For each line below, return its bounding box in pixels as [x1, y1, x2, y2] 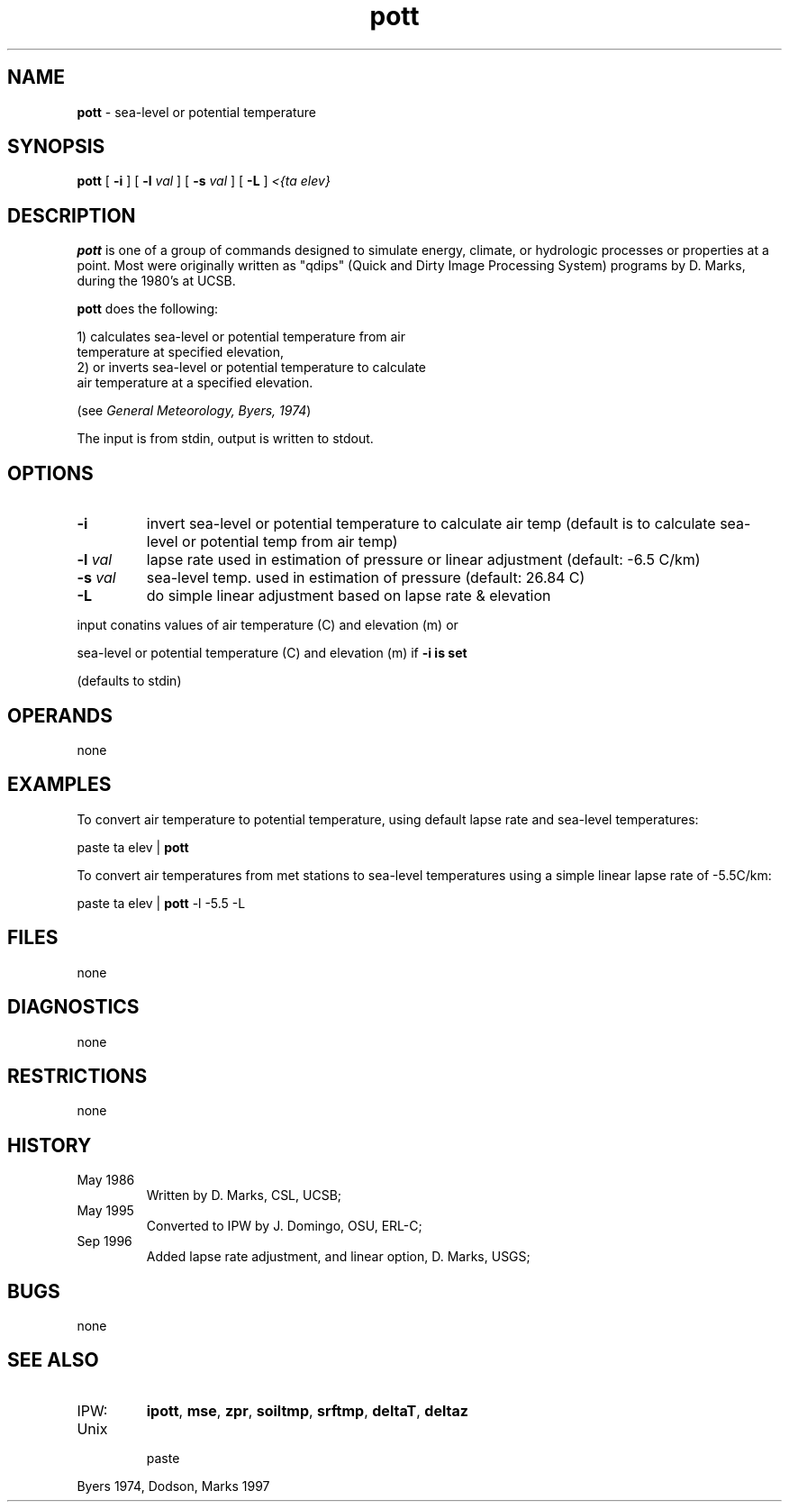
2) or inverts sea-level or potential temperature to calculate [77, 359, 427, 376]
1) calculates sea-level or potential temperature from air [77, 329, 406, 345]
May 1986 [77, 1172, 135, 1188]
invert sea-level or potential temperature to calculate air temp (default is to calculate [146, 514, 716, 533]
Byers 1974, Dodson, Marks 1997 [77, 1477, 270, 1494]
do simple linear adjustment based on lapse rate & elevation [146, 586, 551, 605]
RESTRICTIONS [7, 1064, 148, 1087]
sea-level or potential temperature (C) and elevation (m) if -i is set [77, 645, 467, 661]
